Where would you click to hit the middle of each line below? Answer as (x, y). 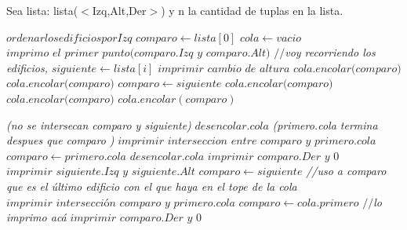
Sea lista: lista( (42, 10)
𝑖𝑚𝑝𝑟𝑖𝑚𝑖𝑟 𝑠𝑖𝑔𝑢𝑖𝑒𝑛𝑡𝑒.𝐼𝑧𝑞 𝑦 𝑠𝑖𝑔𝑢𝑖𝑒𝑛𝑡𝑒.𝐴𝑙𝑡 (101, 172)
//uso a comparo (346, 171)
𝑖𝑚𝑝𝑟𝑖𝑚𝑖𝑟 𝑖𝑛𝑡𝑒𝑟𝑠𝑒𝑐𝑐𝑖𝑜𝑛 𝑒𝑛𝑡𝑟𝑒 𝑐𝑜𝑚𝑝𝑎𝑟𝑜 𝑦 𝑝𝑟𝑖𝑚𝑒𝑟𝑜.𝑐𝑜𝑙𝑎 (247, 142)
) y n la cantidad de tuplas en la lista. (252, 10)
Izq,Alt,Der (119, 10)
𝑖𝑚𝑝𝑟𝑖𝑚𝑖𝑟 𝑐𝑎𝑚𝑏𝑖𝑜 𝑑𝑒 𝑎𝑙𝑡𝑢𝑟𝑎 (224, 69)
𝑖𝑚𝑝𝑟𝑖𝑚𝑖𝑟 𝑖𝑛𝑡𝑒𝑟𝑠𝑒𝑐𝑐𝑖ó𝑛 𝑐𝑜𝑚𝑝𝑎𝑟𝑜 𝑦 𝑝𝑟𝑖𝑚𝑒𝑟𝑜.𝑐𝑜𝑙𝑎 (121, 203)
